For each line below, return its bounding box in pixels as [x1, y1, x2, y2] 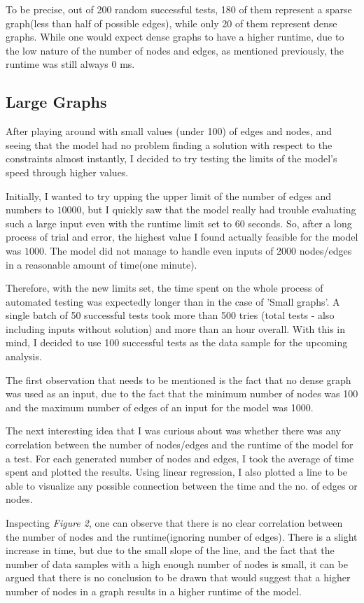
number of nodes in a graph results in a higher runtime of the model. [6, 583, 302, 598]
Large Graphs [6, 91, 107, 113]
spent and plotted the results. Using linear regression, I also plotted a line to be [6, 464, 347, 479]
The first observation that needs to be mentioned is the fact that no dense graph [6, 372, 351, 387]
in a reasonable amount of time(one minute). [6, 257, 197, 271]
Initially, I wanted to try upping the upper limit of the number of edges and [6, 188, 331, 203]
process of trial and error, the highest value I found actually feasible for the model [6, 229, 358, 244]
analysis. [6, 349, 42, 364]
